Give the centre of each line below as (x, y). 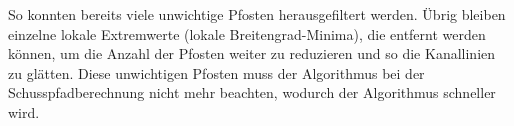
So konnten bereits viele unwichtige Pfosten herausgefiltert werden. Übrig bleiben (257, 14)
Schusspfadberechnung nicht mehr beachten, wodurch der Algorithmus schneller (252, 92)
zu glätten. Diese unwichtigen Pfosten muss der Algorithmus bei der (216, 72)
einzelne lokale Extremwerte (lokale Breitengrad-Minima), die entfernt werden (247, 33)
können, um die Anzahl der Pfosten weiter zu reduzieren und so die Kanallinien (252, 53)
